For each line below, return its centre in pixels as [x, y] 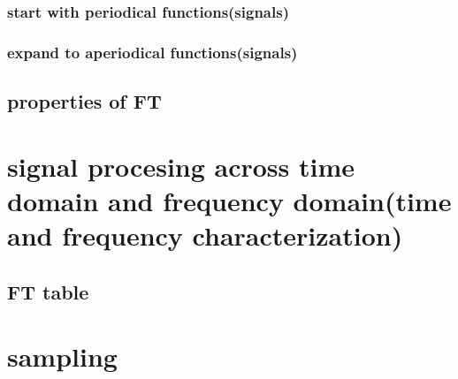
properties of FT [84, 101]
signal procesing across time [181, 166]
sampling [62, 356]
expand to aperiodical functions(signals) [153, 52]
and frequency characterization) [205, 235]
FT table [48, 291]
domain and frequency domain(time [229, 200]
